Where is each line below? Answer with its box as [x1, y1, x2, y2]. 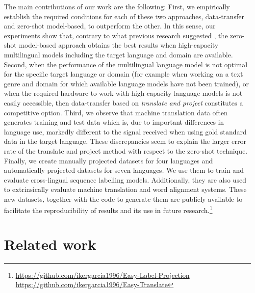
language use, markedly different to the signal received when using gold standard [4, 126, 247, 136]
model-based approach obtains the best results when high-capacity [19, 40, 219, 50]
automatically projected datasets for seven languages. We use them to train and [4, 165, 244, 175]
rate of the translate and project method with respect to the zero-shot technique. [4, 145, 248, 156]
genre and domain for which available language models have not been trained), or [4, 78, 249, 88]
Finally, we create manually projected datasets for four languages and [4, 155, 213, 165]
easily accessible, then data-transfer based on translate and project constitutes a [4, 97, 243, 107]
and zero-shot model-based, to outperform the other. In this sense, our [4, 21, 216, 31]
